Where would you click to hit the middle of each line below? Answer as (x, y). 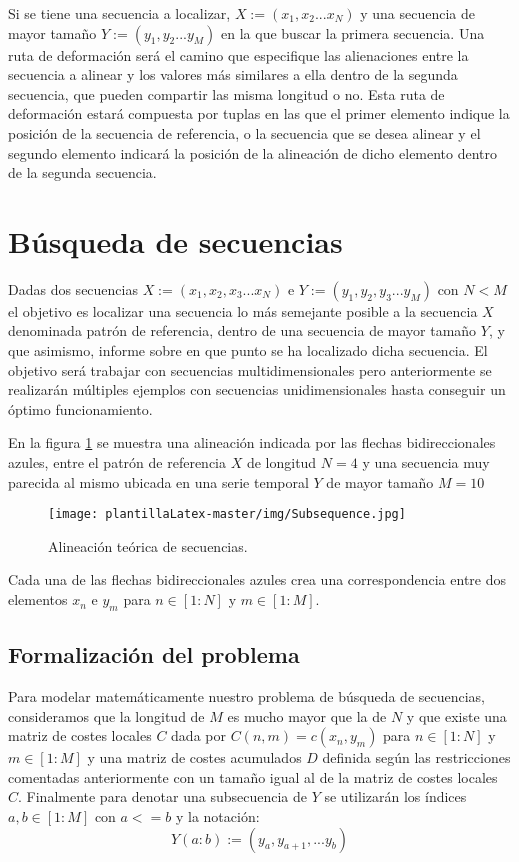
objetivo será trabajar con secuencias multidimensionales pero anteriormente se (250, 369)
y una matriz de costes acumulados (194, 757)
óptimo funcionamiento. (80, 408)
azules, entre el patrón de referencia (117, 462)
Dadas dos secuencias (73, 288)
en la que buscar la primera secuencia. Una (353, 32)
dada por (198, 735)
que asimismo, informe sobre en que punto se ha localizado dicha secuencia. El (248, 350)
